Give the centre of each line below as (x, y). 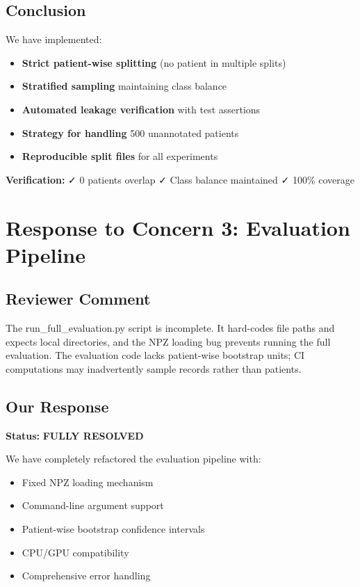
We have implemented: (54, 39)
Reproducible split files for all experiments (120, 156)
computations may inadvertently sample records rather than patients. (154, 368)
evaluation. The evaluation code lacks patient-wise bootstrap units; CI (155, 355)
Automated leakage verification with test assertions (141, 109)
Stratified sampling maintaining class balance (124, 86)
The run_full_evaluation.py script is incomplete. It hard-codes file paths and (170, 328)
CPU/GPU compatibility (75, 552)
